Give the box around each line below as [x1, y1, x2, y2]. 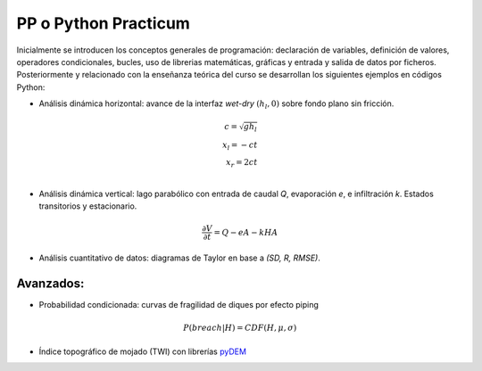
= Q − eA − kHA [213, 227, 278, 237]
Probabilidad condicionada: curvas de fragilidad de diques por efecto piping [38, 300, 319, 310]
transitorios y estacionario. [38, 201, 137, 211]
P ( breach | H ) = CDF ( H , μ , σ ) [183, 323, 297, 334]
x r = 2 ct [226, 157, 258, 169]
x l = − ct [221, 139, 258, 152]
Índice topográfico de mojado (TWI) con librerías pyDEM [38, 346, 247, 357]
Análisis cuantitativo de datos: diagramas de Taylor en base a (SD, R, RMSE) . [38, 252, 320, 263]
